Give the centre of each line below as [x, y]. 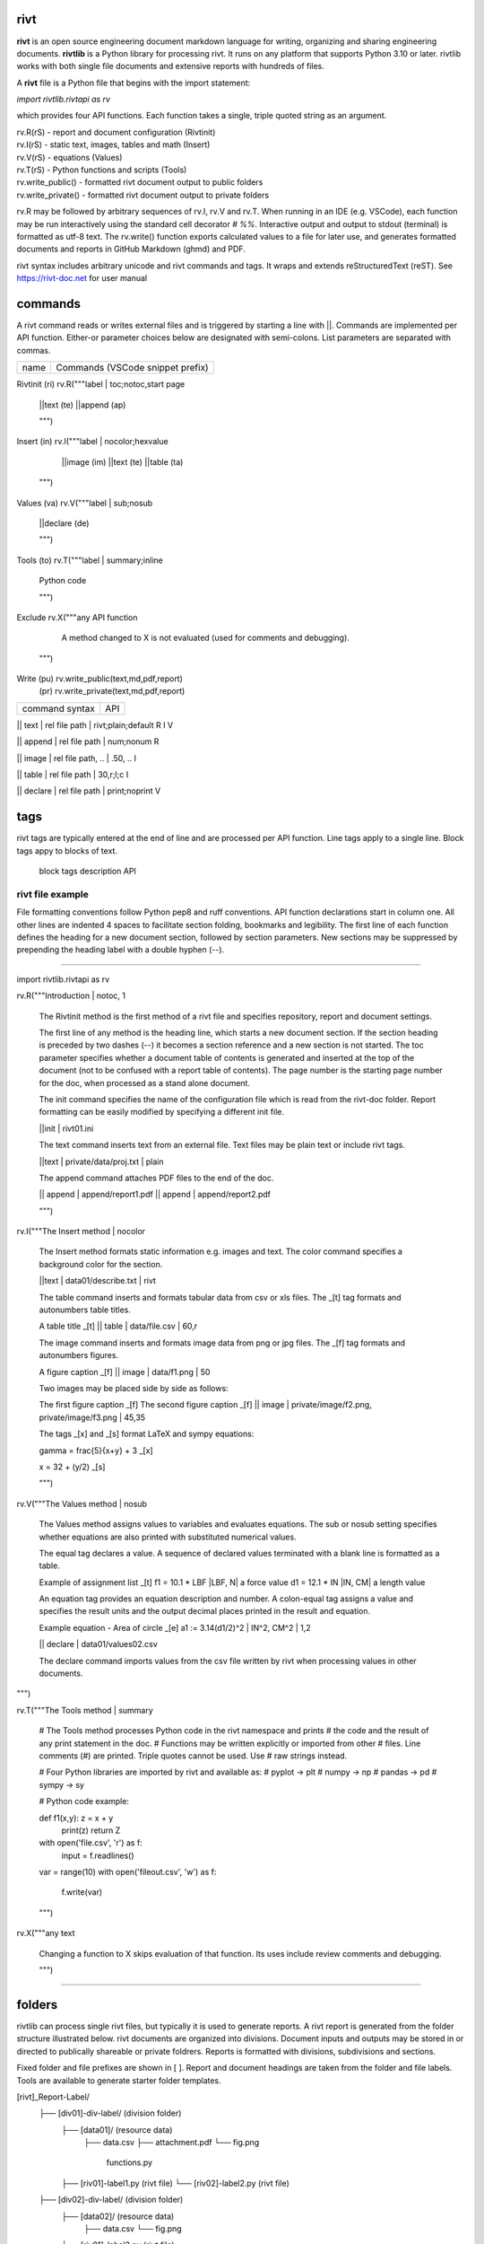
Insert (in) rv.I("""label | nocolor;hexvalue [93, 442]
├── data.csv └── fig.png [133, 2229]
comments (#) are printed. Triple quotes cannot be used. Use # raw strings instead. [193, 1756]
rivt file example [53, 894]
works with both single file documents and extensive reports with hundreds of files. [170, 66]
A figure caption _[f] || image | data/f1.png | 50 [125, 1372]
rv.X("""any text [46, 1933]
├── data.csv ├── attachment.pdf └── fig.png [172, 2143]
